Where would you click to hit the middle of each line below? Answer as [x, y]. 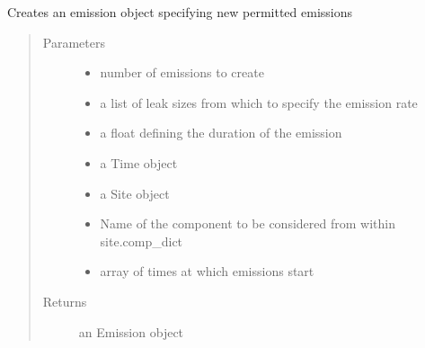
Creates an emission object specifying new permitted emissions [180, 12]
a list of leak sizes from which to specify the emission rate [259, 102]
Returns [65, 301]
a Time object [139, 162]
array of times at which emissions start [207, 271]
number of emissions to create [182, 72]
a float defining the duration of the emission [221, 133]
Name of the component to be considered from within [248, 223]
